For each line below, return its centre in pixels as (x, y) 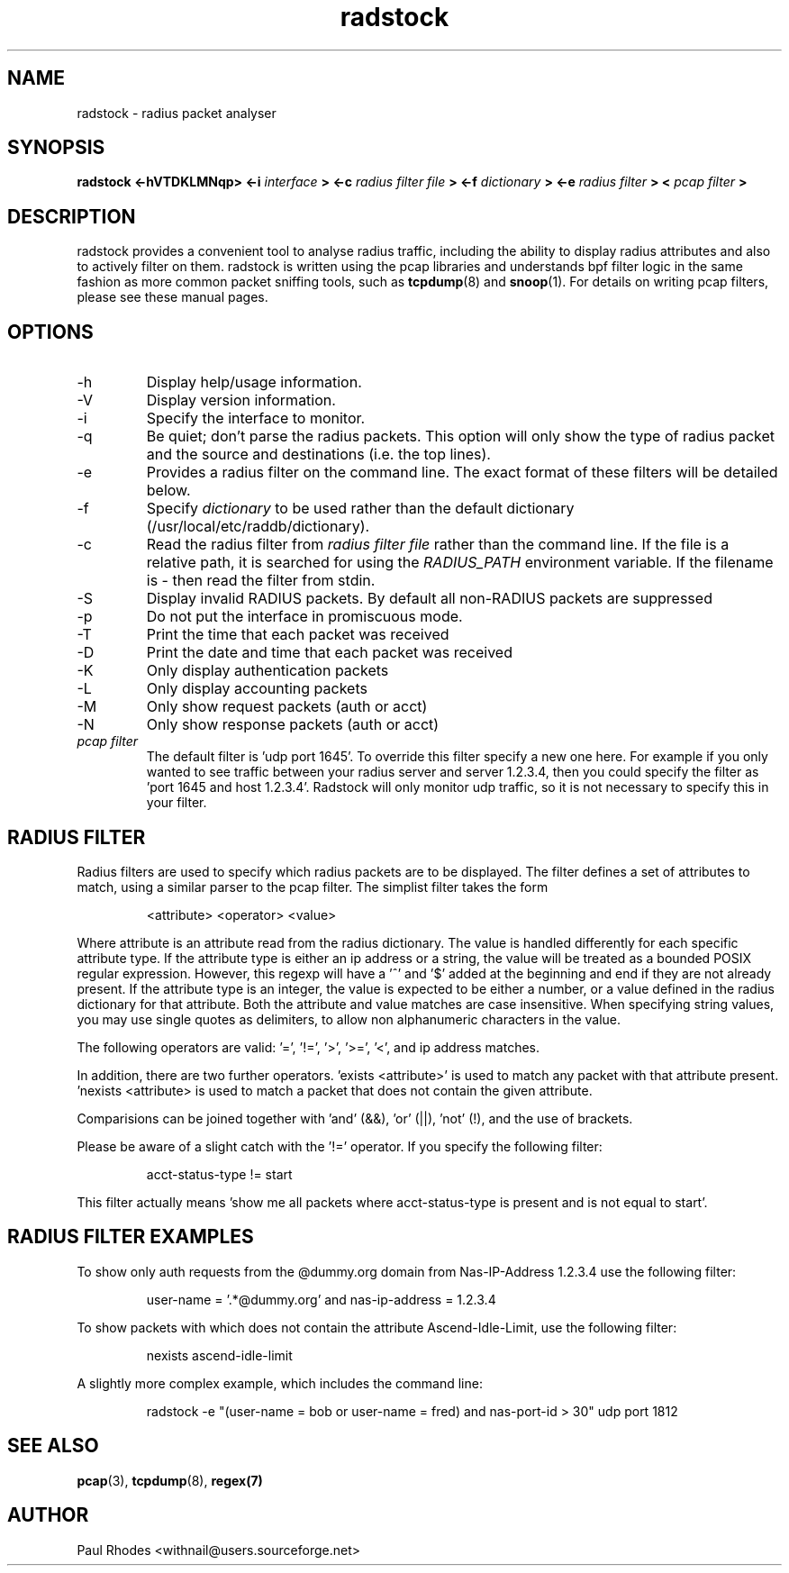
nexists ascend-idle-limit (219, 1355)
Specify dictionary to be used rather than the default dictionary (360, 509)
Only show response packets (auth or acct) (293, 725)
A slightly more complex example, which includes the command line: (280, 1383)
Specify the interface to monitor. (256, 418)
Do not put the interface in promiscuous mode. (304, 617)
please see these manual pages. (172, 297)
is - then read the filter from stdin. (261, 581)
